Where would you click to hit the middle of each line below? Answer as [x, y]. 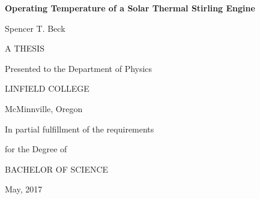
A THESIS [25, 48]
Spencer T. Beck [35, 28]
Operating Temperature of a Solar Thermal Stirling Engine [130, 8]
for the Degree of [36, 149]
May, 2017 [24, 189]
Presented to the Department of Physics [79, 68]
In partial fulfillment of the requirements [80, 129]
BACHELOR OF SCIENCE [57, 169]
